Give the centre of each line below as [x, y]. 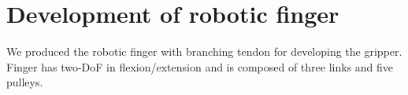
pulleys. [25, 82]
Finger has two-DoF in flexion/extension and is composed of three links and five [200, 66]
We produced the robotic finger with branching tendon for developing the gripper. [204, 51]
